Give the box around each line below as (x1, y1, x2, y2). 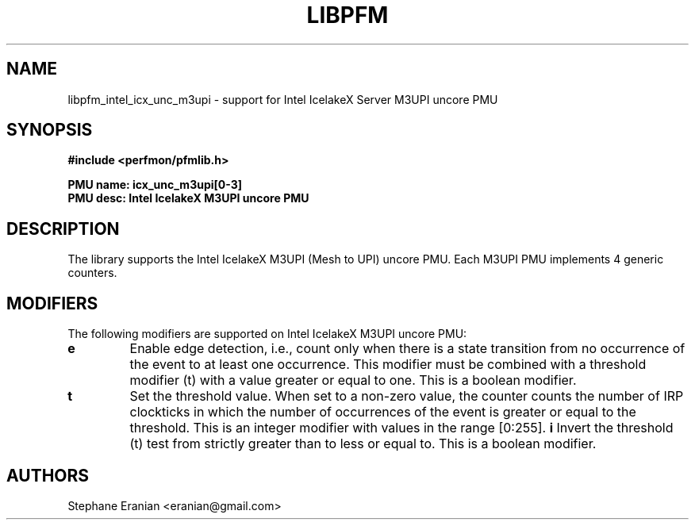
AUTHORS (6, 465, 90, 486)
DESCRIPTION (6, 218, 120, 239)
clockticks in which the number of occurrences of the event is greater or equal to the (129, 404, 636, 420)
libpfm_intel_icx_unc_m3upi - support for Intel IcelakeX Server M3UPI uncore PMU (67, 92, 498, 106)
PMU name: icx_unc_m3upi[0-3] (67, 178, 243, 192)
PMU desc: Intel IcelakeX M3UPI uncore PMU (67, 191, 309, 205)
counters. (67, 266, 117, 280)
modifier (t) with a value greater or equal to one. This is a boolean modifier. (129, 372, 577, 389)
